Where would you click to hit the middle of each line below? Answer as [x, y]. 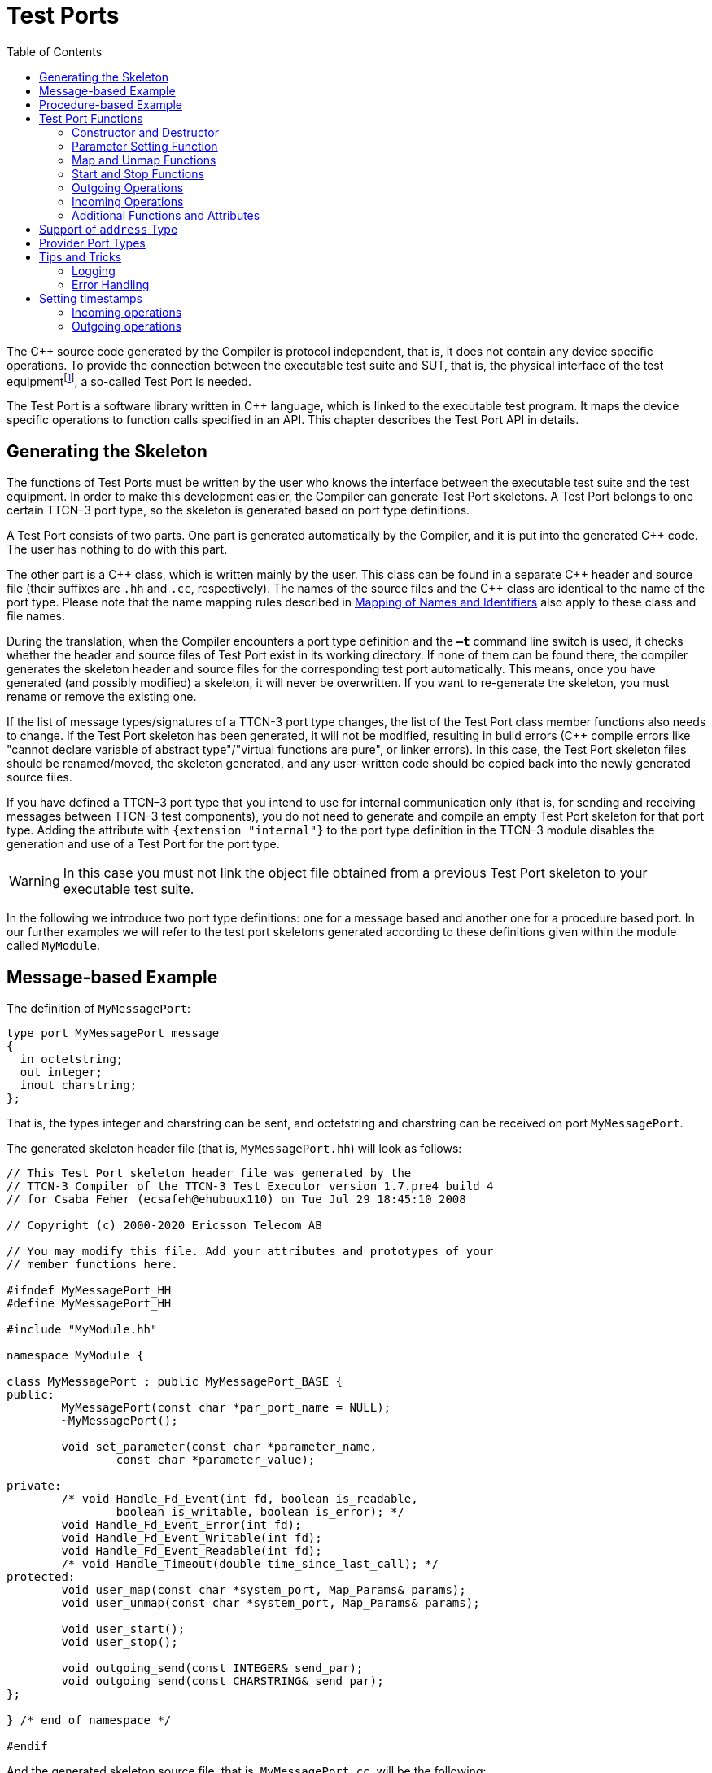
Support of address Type [109, 229]
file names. [36, 616]
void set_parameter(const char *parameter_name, [219, 1447]
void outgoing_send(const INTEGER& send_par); [212, 1668]
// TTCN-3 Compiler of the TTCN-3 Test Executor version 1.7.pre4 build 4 [250, 1186]
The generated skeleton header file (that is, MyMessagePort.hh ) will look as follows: [234, 1149]
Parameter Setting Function [145, 146]
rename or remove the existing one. [102, 697]
